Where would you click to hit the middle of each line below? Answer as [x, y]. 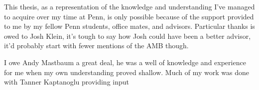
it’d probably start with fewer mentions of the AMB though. [96, 45]
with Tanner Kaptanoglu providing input [66, 82]
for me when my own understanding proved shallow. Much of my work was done [127, 72]
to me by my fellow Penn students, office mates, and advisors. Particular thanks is [129, 26]
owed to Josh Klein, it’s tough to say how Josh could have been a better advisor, [128, 36]
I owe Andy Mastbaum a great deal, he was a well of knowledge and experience [125, 62]
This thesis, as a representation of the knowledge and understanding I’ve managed [129, 6]
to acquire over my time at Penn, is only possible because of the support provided [129, 16]
